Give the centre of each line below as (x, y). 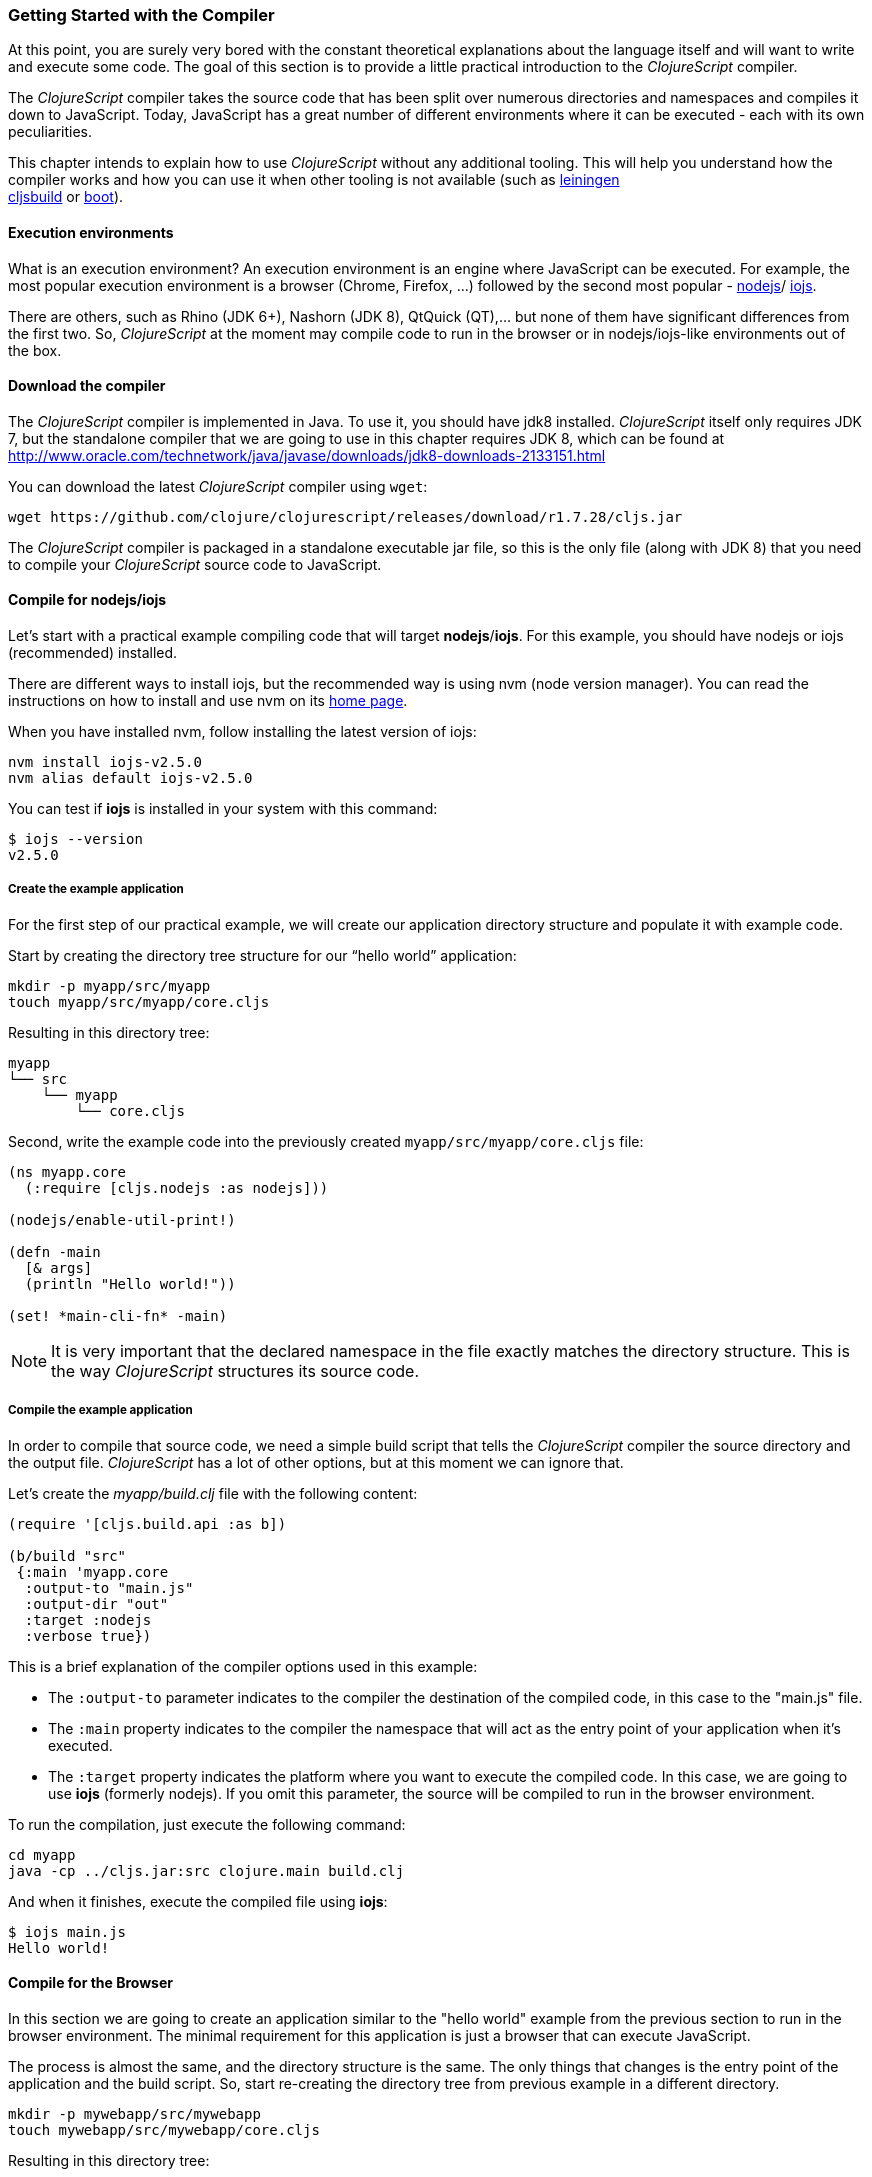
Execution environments (91, 232)
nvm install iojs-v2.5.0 (105, 762)
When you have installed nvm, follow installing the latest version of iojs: (242, 732)
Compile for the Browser (90, 1983)
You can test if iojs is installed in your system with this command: (223, 809)
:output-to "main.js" (109, 1587)
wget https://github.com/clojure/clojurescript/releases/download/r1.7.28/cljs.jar (345, 516)
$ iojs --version (75, 839)
